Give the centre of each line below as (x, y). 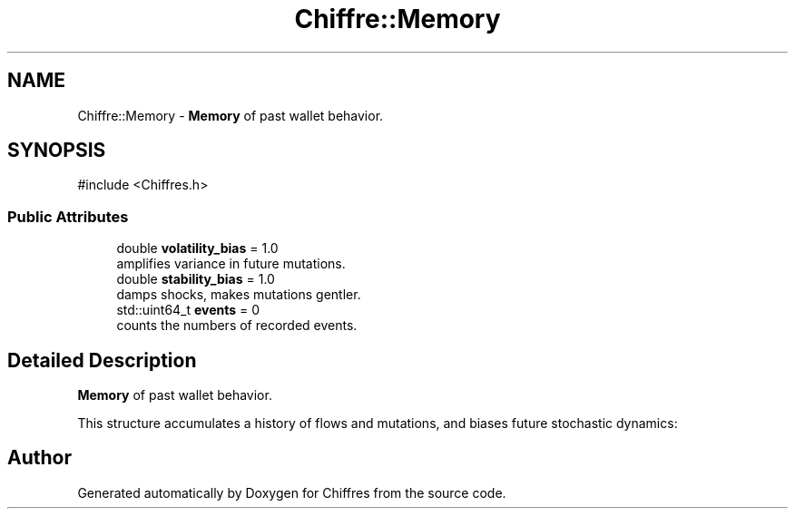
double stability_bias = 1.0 (196, 279)
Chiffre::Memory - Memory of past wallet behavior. (231, 115)
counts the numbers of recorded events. (237, 326)
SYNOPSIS (57, 151)
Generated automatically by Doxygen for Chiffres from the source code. (292, 492)
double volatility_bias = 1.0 (197, 248)
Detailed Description (102, 360)
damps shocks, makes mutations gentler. (239, 295)
